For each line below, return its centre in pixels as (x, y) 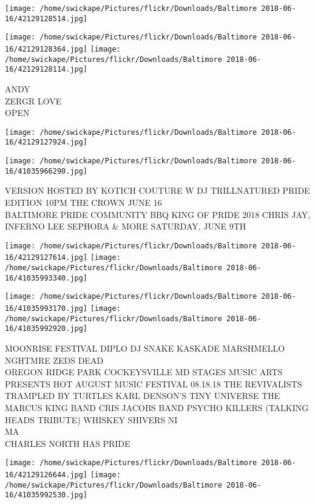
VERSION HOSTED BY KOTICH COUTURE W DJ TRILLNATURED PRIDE (157, 190)
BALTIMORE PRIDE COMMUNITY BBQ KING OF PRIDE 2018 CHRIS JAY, (158, 214)
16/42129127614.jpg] (46, 258)
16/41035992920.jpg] (46, 329)
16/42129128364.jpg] (46, 49)
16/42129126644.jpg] (46, 475)
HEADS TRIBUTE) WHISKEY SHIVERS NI (91, 419)
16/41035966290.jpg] (46, 171)
